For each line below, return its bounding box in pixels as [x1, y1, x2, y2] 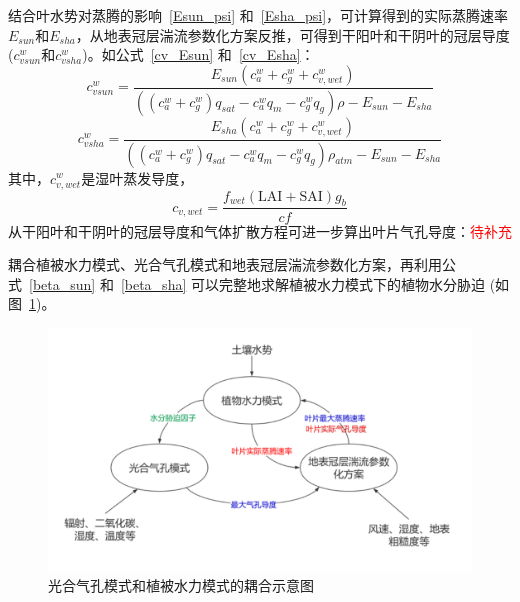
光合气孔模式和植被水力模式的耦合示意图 [48, 574, 314, 595]
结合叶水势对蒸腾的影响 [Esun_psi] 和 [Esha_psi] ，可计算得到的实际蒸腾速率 [8, 5, 509, 25]
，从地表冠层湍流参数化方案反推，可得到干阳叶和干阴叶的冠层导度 [75, 24, 510, 45]
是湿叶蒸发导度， [81, 167, 194, 188]
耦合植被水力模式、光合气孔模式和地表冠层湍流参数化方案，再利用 [8, 254, 442, 275]
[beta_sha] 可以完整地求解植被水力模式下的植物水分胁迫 [120, 273, 485, 294]
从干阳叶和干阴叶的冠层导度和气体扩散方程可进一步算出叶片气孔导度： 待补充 [8, 220, 512, 241]
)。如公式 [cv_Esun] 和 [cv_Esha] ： [82, 44, 315, 65]
